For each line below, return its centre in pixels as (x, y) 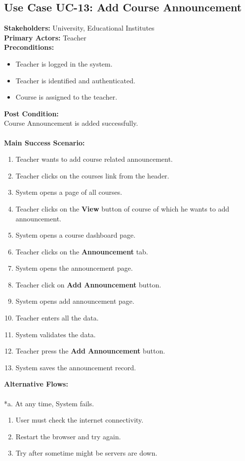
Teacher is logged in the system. (64, 63)
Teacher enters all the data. (57, 318)
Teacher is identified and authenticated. (75, 80)
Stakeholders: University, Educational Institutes (79, 28)
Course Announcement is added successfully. (71, 123)
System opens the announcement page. (74, 268)
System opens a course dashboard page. (76, 235)
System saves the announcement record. (76, 367)
